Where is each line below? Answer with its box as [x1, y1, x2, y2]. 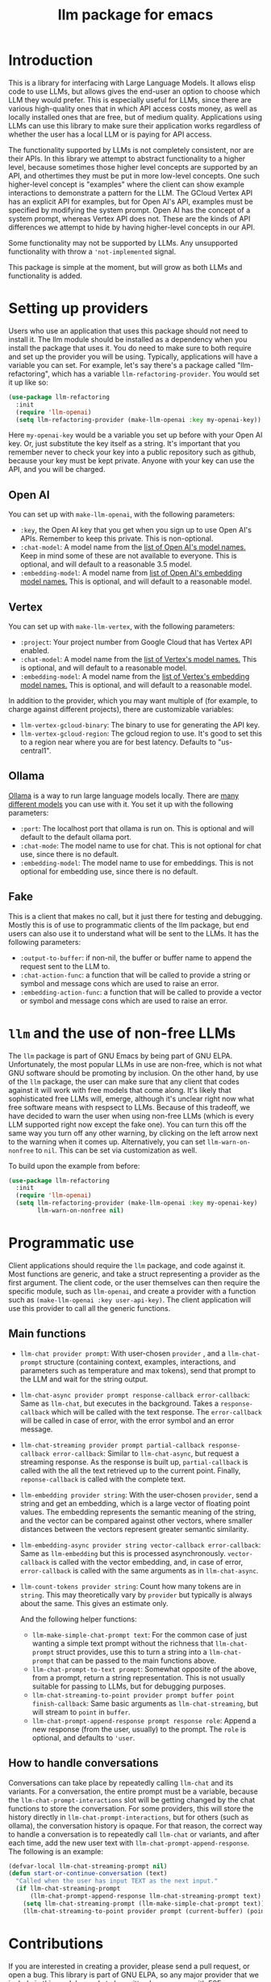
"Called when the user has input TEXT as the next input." [15, 1877, 219, 1885]
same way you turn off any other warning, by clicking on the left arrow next [8, 1128, 258, 1137]
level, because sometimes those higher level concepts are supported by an [8, 162, 258, 171]
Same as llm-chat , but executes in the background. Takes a [19, 1398, 219, 1408]
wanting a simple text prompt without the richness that [31, 1638, 214, 1648]
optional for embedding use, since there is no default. [19, 867, 198, 876]
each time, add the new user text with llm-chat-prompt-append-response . [8, 1837, 250, 1848]
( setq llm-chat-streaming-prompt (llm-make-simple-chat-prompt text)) [23, 1900, 265, 1908]
